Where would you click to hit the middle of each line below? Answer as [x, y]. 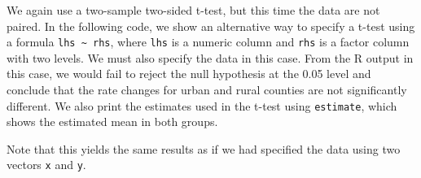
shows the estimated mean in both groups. [112, 122]
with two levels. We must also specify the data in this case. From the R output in [210, 57]
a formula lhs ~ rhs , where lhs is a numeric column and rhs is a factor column [208, 42]
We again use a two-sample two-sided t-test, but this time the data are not [193, 10]
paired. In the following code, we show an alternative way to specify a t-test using [211, 26]
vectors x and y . [46, 165]
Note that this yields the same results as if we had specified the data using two [204, 148]
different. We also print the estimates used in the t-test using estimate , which [202, 105]
